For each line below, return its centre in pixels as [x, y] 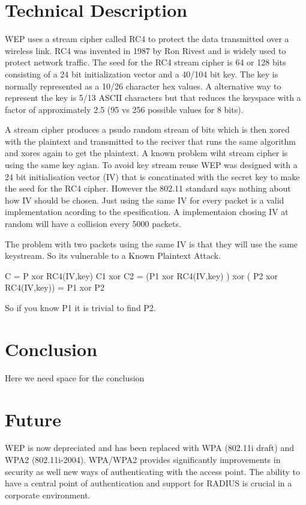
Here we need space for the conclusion [75, 377]
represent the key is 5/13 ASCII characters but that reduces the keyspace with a [153, 98]
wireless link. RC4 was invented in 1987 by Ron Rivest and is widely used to [145, 50]
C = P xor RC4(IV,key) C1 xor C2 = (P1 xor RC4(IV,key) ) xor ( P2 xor [141, 275]
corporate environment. [48, 494]
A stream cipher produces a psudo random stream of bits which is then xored [147, 129]
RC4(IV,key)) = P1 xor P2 [55, 287]
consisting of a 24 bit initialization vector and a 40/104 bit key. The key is [142, 74]
